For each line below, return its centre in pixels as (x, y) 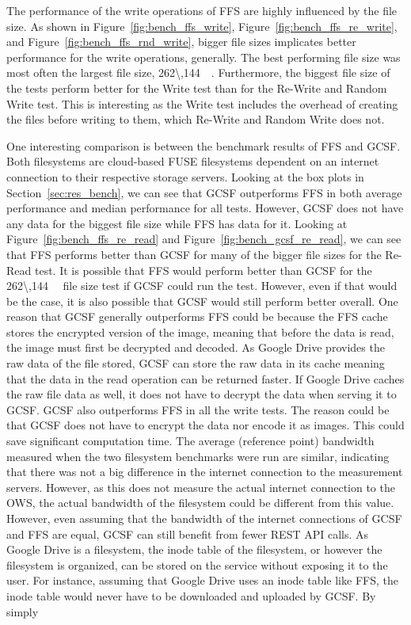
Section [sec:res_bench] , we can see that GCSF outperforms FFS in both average (204, 192)
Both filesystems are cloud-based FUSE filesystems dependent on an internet (193, 161)
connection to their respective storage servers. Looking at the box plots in (185, 176)
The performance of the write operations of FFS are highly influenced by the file (202, 10)
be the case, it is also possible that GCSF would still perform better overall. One (202, 301)
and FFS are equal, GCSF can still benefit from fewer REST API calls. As (188, 534)
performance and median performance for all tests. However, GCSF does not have (205, 208)
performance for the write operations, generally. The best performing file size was (204, 57)
